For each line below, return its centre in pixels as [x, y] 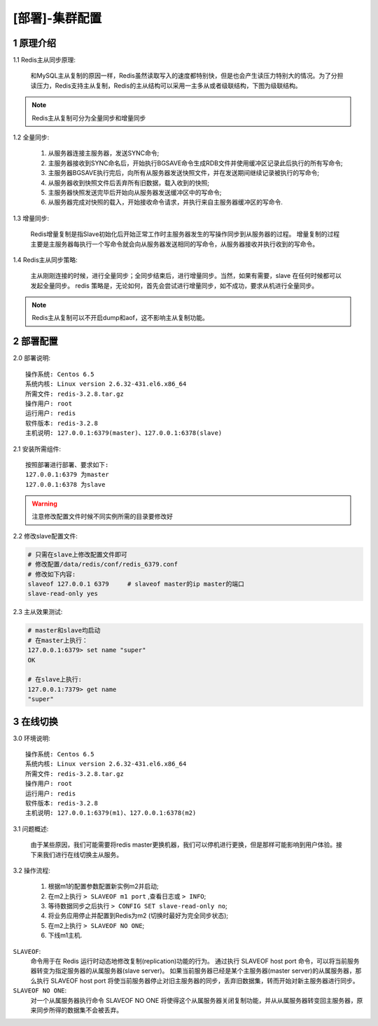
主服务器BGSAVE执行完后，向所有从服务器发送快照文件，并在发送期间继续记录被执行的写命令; [184, 173]
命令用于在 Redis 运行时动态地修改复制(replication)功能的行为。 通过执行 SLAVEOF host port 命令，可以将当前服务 [195, 961]
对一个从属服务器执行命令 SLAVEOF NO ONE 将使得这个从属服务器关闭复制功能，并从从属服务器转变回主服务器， [194, 1000]
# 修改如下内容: [52, 574]
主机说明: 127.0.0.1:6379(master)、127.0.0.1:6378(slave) [124, 433]
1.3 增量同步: [31, 218]
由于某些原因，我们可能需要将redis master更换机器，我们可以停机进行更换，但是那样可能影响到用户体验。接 [186, 845]
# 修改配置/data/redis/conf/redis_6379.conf [103, 564]
